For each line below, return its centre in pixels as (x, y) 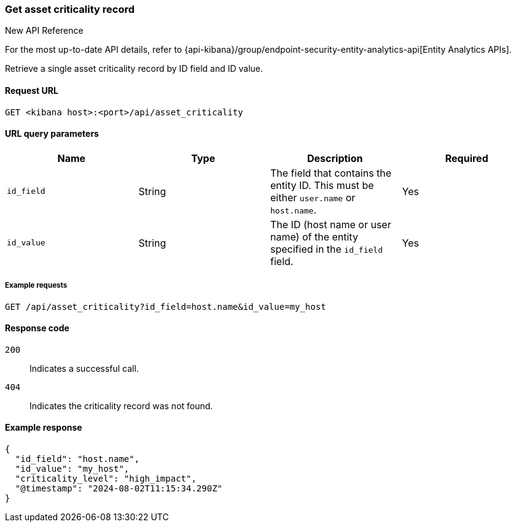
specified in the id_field (326, 249)
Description (335, 158)
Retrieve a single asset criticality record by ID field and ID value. (134, 69)
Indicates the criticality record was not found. (121, 406)
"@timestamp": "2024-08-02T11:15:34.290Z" (119, 489)
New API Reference (44, 31)
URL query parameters (52, 134)
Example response (44, 428)
